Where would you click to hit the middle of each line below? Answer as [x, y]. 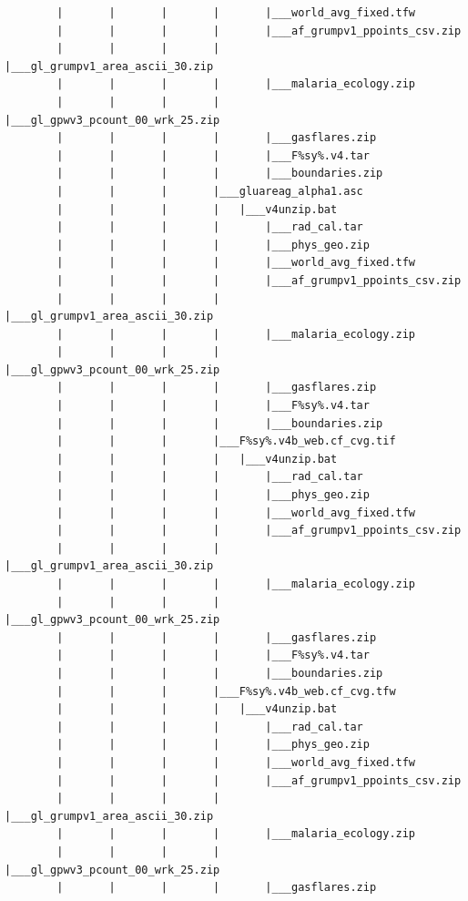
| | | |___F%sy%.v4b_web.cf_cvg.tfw [226, 691]
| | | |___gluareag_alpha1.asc [210, 191]
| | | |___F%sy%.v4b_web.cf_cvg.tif [226, 441]
